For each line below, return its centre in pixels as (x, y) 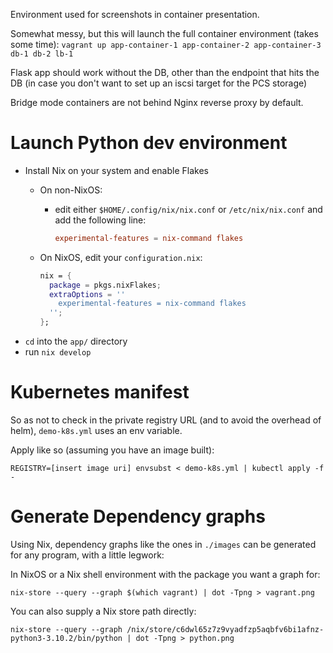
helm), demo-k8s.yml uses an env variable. (96, 430)
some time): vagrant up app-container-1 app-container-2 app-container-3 (166, 44)
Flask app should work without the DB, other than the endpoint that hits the (165, 72)
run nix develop (58, 352)
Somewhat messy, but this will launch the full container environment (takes (164, 33)
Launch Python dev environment (149, 143)
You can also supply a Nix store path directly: (103, 611)
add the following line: (100, 220)
